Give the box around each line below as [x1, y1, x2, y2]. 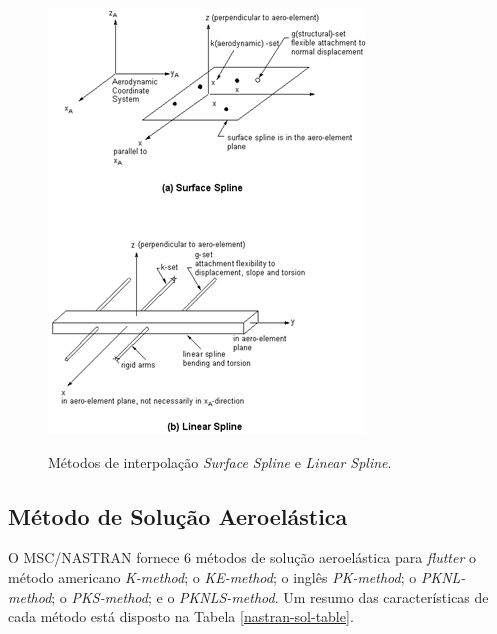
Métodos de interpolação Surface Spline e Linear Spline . [48, 451, 392, 472]
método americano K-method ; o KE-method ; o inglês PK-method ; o [8, 566, 417, 587]
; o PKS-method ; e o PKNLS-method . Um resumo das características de [51, 586, 489, 607]
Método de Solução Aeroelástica [8, 500, 348, 531]
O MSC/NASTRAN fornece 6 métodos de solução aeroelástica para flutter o [8, 547, 477, 568]
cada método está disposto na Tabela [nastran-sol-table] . [8, 606, 354, 627]
